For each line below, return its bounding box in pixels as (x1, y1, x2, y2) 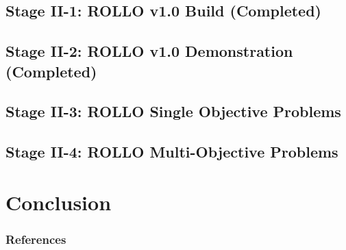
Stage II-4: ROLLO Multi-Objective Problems (5, 141, 338, 162)
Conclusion (5, 188, 112, 216)
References (5, 230, 66, 247)
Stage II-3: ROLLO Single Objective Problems (5, 101, 341, 122)
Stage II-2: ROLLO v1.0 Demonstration (5, 40, 293, 62)
